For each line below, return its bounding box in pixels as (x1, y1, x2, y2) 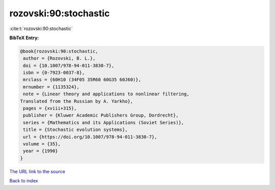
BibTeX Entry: (9, 35, 39, 41)
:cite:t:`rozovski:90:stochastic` (9, 25, 73, 32)
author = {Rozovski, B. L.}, (23, 56, 96, 61)
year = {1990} (23, 148, 58, 154)
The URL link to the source (9, 168, 66, 174)
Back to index (9, 178, 38, 184)
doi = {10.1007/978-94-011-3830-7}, (23, 63, 115, 68)
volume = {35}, (23, 141, 61, 147)
